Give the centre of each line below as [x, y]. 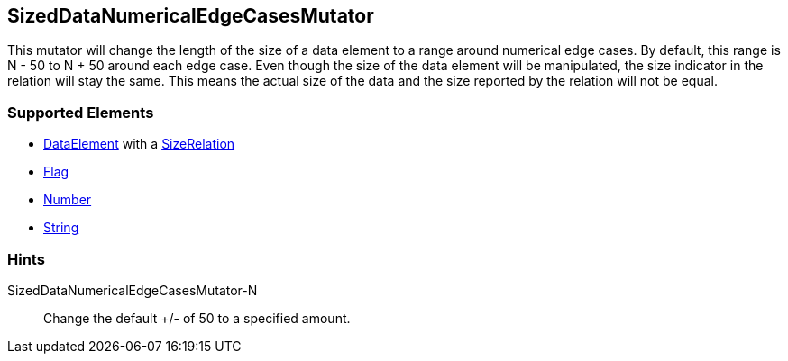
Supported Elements [81, 112]
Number [68, 200]
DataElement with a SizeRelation [139, 144]
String [61, 228]
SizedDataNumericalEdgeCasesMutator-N [133, 290]
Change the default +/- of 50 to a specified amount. [197, 318]
